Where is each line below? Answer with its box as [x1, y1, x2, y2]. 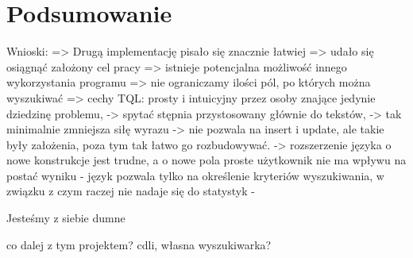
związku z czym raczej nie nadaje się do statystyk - [6, 183, 255, 199]
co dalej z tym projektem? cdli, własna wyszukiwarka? [6, 236, 272, 252]
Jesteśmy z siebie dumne [6, 210, 125, 226]
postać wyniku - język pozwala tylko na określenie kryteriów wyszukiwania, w [6, 167, 384, 183]
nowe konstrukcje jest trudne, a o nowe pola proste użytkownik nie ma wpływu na [6, 152, 407, 168]
